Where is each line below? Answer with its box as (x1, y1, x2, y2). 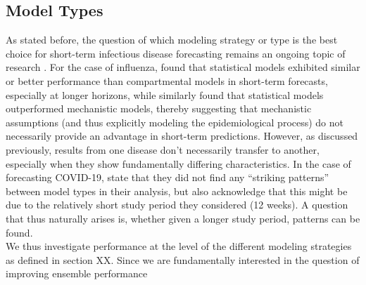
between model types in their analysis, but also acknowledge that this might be (6, 183, 348, 198)
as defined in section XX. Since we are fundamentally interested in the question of (6, 252, 360, 267)
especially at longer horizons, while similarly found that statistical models (6, 87, 324, 102)
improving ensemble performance (6, 266, 148, 281)
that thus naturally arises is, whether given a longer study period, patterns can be (6, 211, 360, 225)
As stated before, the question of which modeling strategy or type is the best (6, 32, 338, 47)
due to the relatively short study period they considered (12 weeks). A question (6, 197, 348, 212)
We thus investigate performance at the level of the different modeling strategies (6, 239, 352, 253)
